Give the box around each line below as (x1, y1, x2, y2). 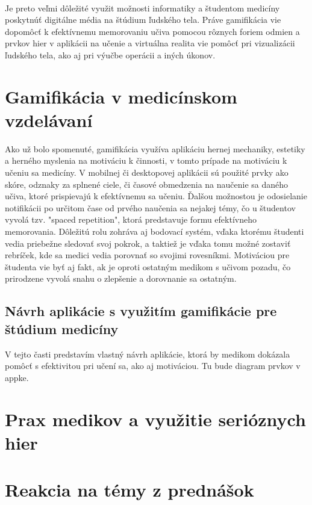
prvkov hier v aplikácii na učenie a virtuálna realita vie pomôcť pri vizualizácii (5, 37, 295, 49)
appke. (5, 371, 29, 383)
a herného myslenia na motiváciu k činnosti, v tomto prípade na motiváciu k (5, 154, 287, 167)
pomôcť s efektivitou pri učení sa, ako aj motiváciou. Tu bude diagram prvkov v (5, 359, 301, 372)
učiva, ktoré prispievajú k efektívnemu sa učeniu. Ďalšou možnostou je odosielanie (5, 190, 307, 202)
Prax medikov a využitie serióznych (5, 406, 306, 431)
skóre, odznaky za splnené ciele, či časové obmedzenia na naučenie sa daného (5, 178, 289, 190)
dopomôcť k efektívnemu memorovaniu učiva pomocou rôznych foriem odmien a (5, 25, 300, 37)
